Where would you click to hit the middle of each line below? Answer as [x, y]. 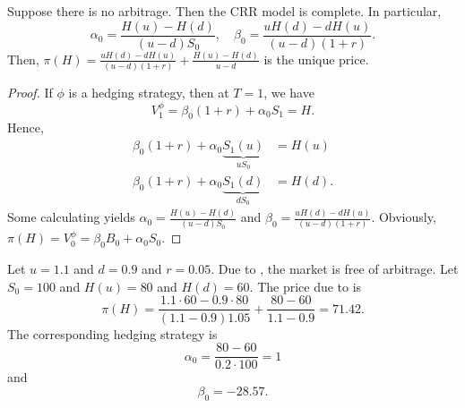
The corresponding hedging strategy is [112, 333]
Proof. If [30, 93]
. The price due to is [306, 286]
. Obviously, [404, 217]
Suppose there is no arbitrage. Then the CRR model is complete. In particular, [224, 11]
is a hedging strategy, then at [149, 93]
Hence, [26, 127]
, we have [289, 93]
